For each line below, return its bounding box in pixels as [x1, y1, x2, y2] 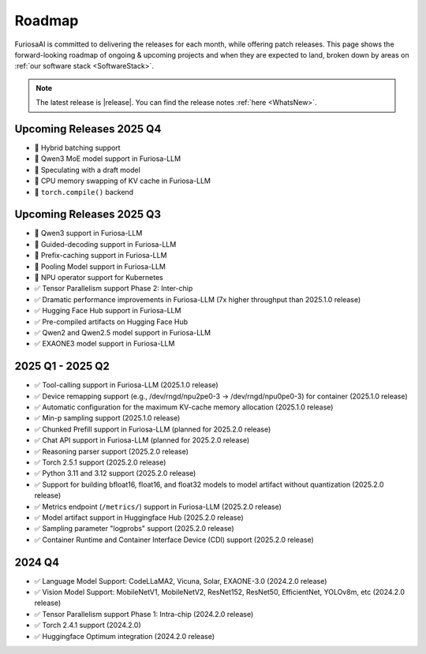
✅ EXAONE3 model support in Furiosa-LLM [34, 339, 175, 349]
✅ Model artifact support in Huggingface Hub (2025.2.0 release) [34, 513, 244, 522]
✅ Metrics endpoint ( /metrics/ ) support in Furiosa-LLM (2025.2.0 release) [34, 502, 282, 511]
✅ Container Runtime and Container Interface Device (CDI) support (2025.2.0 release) [34, 535, 315, 544]
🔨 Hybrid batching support [34, 143, 121, 153]
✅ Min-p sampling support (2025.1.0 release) [34, 413, 181, 423]
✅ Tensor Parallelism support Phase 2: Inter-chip [34, 284, 193, 293]
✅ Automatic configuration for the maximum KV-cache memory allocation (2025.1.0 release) [34, 402, 334, 412]
